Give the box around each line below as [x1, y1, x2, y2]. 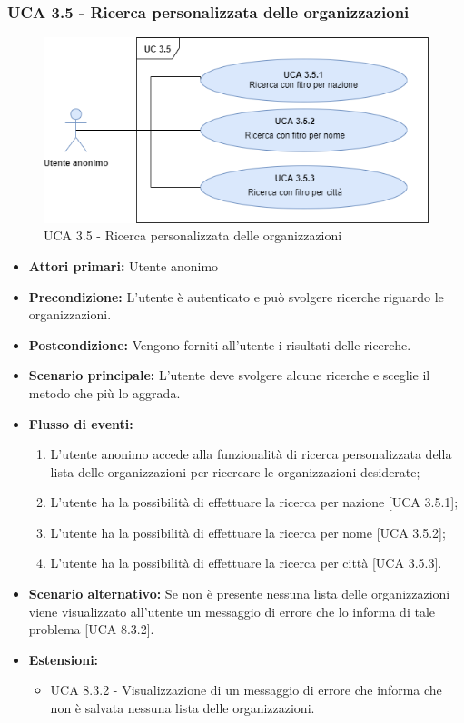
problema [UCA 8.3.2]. [28, 620, 154, 639]
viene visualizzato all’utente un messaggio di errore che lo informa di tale [28, 601, 435, 620]
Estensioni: [28, 650, 99, 669]
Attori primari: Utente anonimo [28, 256, 219, 275]
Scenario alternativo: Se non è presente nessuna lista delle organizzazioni [28, 584, 450, 603]
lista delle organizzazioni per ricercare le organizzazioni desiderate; [50, 462, 420, 481]
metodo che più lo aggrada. [28, 383, 181, 402]
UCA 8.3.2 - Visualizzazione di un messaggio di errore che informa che [50, 680, 442, 699]
